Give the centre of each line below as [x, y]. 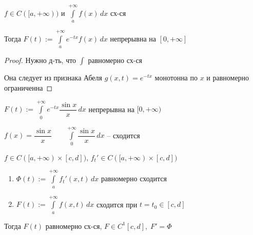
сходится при [117, 204]
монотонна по [176, 78]
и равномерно [228, 78]
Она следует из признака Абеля [53, 78]
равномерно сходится [134, 178]
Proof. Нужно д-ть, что [40, 60]
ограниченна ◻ [28, 87]
